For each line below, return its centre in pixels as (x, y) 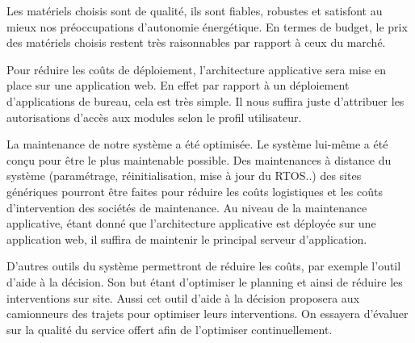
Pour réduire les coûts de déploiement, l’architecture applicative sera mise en (197, 69)
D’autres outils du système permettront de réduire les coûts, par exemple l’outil (204, 266)
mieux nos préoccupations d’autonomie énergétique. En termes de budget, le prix (207, 26)
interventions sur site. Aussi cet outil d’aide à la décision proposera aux (183, 297)
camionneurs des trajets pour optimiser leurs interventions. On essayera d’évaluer (207, 314)
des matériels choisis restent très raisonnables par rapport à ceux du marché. (196, 42)
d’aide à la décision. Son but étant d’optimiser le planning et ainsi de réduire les (205, 281)
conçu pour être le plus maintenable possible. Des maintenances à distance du (199, 159)
